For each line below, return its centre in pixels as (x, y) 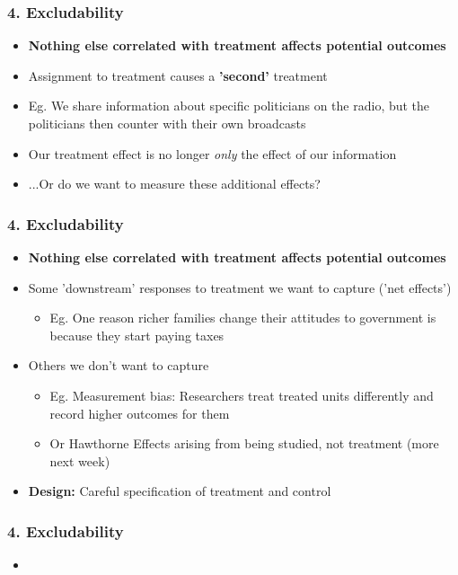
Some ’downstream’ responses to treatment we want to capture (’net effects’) (240, 287)
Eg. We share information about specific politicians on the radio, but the (229, 106)
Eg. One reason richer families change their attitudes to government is (243, 318)
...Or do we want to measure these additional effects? (174, 184)
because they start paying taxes (137, 335)
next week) (80, 460)
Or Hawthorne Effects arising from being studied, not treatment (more (244, 443)
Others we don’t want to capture (119, 365)
